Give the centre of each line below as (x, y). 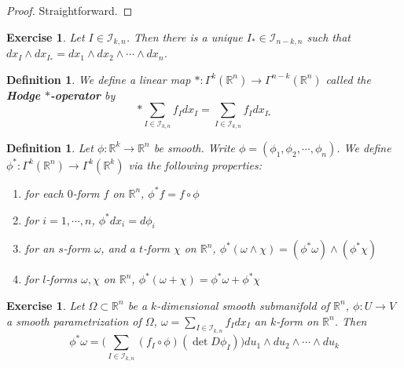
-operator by (83, 95)
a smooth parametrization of (74, 321)
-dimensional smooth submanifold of (243, 305)
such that (329, 36)
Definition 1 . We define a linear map (99, 79)
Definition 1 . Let (50, 147)
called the (348, 79)
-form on (297, 321)
